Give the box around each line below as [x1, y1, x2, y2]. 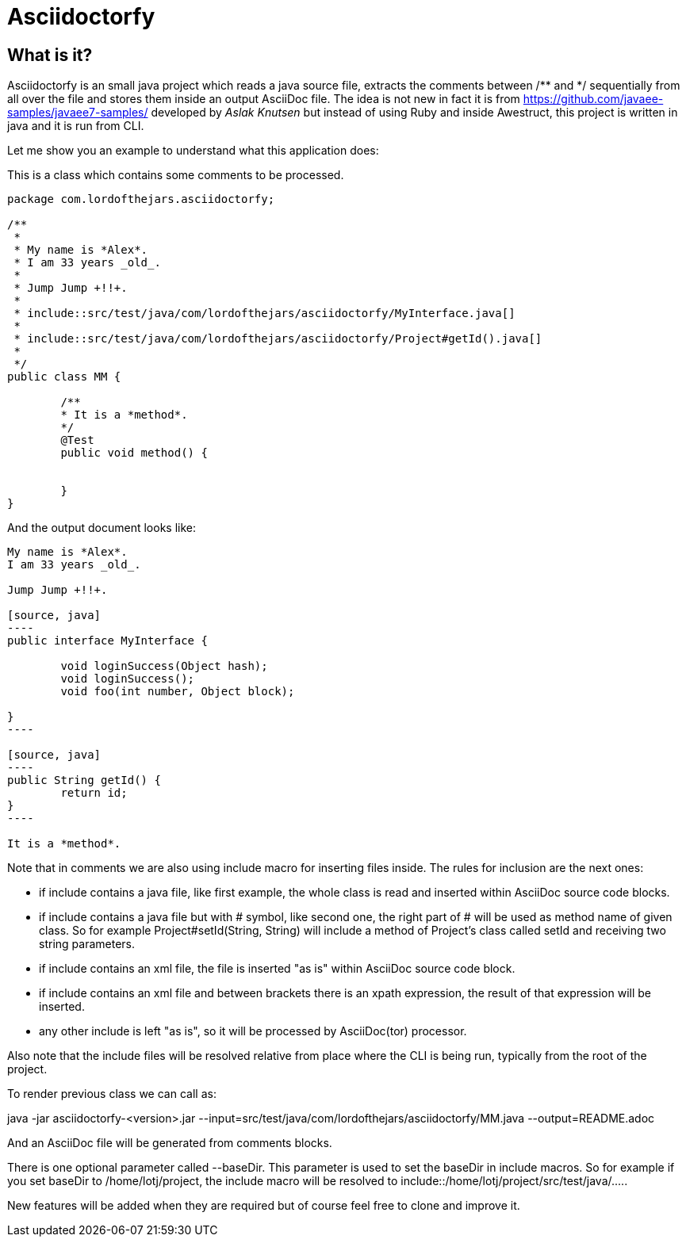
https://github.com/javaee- [523, 92, 664, 106]
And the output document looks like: [7, 521, 197, 535]
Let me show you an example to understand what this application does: [7, 143, 379, 158]
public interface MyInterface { [7, 634, 208, 648]
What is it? [7, 44, 93, 65]
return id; [60, 786, 128, 800]
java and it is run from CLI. [7, 119, 144, 133]
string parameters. [39, 937, 135, 951]
